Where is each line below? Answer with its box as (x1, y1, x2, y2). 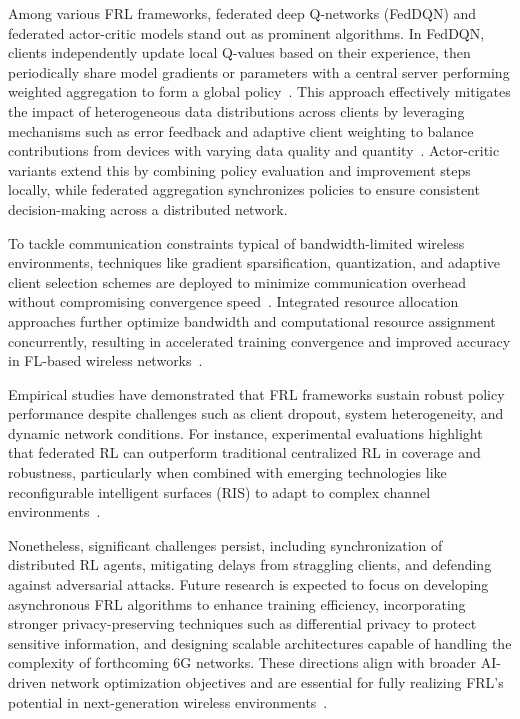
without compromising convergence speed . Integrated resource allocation (8, 291, 459, 312)
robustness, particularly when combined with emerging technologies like (8, 462, 447, 483)
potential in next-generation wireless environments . (8, 691, 328, 712)
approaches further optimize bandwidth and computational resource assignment (8, 310, 496, 331)
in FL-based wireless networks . (8, 350, 203, 371)
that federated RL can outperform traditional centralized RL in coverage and (8, 442, 481, 463)
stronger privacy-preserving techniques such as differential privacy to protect (8, 613, 477, 634)
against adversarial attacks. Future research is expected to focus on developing (8, 574, 489, 595)
